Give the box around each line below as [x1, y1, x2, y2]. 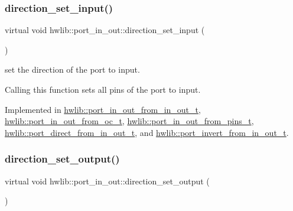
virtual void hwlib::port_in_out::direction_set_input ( [5, 24, 205, 36]
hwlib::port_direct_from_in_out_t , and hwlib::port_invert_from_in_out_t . [5, 126, 289, 138]
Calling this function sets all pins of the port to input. [5, 83, 201, 95]
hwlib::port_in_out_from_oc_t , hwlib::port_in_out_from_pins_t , [5, 115, 254, 127]
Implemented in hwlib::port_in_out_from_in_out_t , [5, 103, 201, 115]
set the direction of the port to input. [5, 63, 140, 76]
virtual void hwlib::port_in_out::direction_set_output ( [5, 174, 210, 187]
